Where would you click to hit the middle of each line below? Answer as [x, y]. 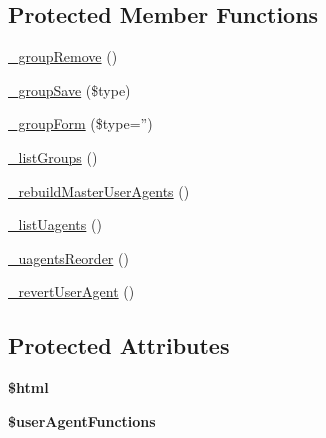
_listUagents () [55, 224]
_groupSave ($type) [69, 89]
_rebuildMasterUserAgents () [99, 190]
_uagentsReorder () [68, 257]
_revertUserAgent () [71, 291]
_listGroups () [53, 156]
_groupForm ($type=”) [80, 123]
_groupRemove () [63, 56]
